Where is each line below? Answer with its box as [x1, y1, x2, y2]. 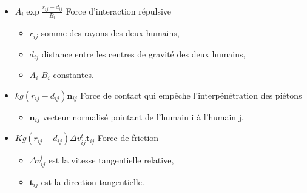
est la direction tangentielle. [41, 175, 144, 188]
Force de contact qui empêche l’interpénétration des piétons [80, 88, 302, 101]
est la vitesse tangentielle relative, [48, 153, 174, 166]
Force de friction [97, 131, 159, 144]
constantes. [53, 68, 94, 81]
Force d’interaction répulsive [66, 4, 172, 17]
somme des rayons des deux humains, [41, 27, 180, 39]
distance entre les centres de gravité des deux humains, [41, 47, 246, 60]
